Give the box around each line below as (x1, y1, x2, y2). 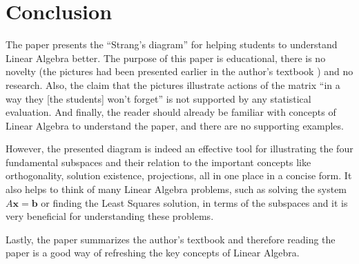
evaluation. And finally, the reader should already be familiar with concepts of (6, 105, 336, 119)
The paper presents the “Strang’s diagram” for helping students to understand (6, 37, 338, 52)
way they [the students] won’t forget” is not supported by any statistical (6, 91, 311, 105)
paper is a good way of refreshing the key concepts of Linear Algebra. (6, 245, 300, 260)
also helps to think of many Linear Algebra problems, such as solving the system (6, 182, 347, 196)
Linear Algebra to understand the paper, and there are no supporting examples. (6, 118, 344, 132)
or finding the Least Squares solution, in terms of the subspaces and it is (41, 195, 348, 210)
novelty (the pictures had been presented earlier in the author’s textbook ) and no (6, 64, 353, 79)
